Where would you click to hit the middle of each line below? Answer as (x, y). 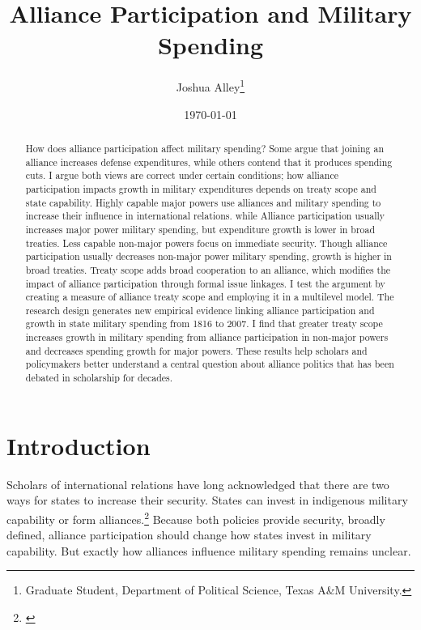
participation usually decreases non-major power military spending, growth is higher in (208, 256)
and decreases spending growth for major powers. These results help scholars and (196, 350)
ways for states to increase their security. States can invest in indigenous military (207, 500)
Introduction (79, 445)
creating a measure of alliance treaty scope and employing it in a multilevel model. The (210, 297)
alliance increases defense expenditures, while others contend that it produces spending (209, 162)
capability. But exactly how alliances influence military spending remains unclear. (209, 550)
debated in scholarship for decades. (99, 378)
